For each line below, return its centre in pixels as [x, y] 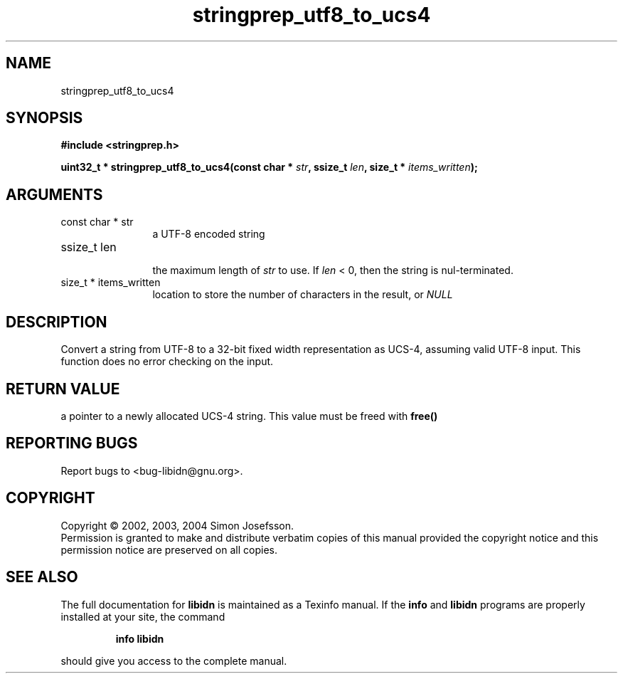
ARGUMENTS [54, 194]
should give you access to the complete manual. [174, 660]
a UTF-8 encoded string [209, 234]
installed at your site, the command [143, 616]
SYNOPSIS [44, 118]
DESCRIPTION [57, 322]
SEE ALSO [42, 577]
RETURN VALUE [63, 389]
